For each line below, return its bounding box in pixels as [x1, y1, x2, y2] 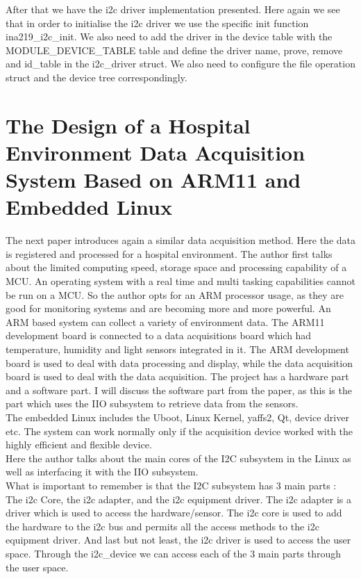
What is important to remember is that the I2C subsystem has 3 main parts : [6, 478, 337, 492]
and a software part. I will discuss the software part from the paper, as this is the [6, 382, 352, 397]
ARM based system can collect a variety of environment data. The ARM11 [6, 314, 325, 329]
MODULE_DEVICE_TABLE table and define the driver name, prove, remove [6, 42, 343, 57]
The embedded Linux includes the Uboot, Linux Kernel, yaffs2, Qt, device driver [6, 409, 349, 424]
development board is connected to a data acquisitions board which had [6, 328, 312, 343]
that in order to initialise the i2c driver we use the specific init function [6, 15, 309, 30]
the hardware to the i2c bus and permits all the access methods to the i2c [6, 519, 319, 533]
